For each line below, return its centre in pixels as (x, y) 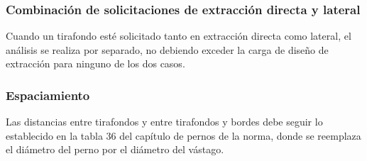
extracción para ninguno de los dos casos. (95, 63)
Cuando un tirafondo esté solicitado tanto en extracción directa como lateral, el (179, 36)
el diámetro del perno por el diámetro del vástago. (115, 149)
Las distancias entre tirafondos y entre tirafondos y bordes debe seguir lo (164, 122)
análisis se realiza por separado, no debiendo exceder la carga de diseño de (167, 49)
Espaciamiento (48, 95)
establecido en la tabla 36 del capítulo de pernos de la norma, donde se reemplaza (183, 135)
